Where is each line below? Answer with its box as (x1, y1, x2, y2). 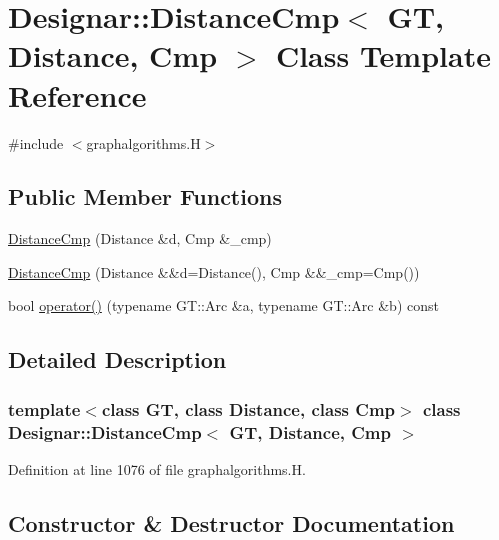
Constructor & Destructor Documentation (8, 507, 455, 538)
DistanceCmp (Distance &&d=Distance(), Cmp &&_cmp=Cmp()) (8, 261, 420, 282)
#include (8, 132, 64, 153)
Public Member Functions (8, 181, 282, 212)
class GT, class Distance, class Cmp (101, 396, 396, 421)
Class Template (275, 35, 491, 76)
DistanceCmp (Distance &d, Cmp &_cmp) (8, 228, 272, 249)
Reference (8, 74, 147, 115)
